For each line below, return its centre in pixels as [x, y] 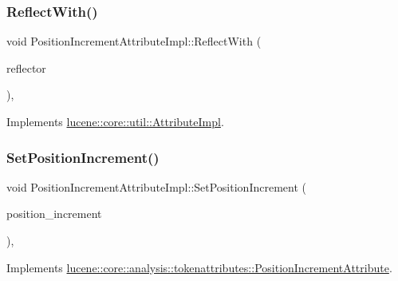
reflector [26, 67]
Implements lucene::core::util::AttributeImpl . [115, 121]
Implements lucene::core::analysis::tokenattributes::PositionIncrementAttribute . [199, 267]
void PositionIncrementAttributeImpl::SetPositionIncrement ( [156, 186]
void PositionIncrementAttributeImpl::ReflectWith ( [134, 41]
